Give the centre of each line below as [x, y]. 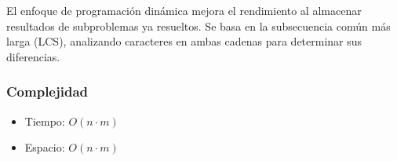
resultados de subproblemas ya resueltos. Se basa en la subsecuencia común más [198, 26]
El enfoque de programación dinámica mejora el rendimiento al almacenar [184, 10]
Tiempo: [45, 121]
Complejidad [47, 91]
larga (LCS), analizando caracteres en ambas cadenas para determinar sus [184, 41]
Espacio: [45, 147]
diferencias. [33, 56]
